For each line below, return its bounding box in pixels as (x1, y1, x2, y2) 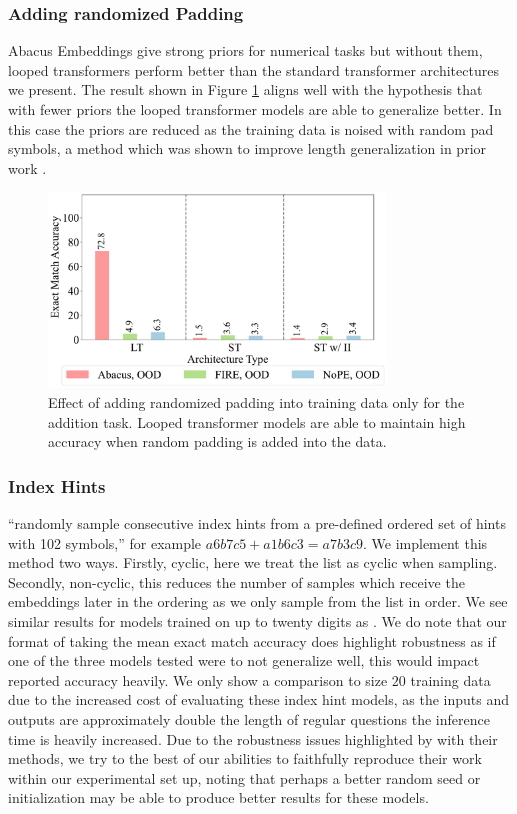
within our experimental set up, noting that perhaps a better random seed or (8, 767, 481, 788)
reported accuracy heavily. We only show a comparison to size (8, 669, 388, 690)
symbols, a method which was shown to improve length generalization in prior (8, 138, 487, 159)
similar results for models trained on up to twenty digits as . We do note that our (8, 611, 507, 632)
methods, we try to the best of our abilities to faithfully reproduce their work (8, 748, 482, 769)
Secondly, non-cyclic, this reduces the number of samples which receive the (8, 571, 465, 592)
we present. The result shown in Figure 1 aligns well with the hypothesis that (8, 79, 483, 100)
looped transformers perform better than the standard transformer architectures (8, 59, 499, 80)
